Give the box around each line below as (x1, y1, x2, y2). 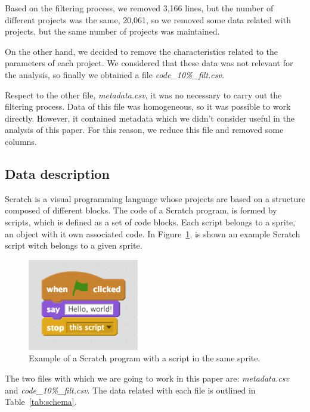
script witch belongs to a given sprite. (5, 239, 142, 252)
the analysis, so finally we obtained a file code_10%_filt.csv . (5, 68, 224, 80)
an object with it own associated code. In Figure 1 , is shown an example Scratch (5, 227, 300, 240)
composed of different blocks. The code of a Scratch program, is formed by (5, 204, 277, 216)
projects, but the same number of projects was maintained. (5, 25, 220, 38)
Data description (5, 164, 110, 182)
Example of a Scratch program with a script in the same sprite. (29, 352, 261, 364)
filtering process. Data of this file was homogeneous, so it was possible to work (5, 100, 291, 113)
